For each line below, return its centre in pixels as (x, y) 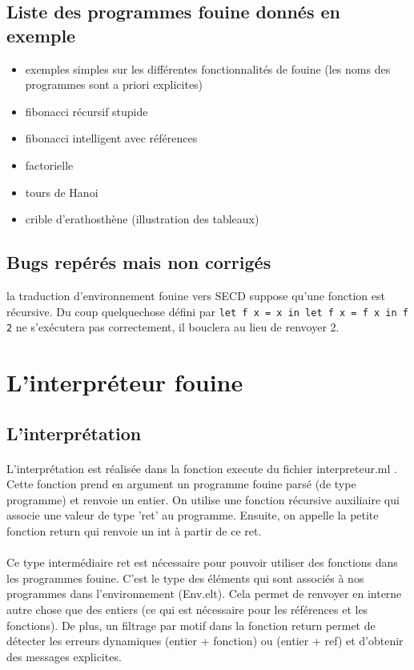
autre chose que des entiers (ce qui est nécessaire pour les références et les (187, 609)
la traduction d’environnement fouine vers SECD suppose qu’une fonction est (196, 295)
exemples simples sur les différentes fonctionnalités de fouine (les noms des (208, 68)
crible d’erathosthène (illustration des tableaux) (142, 219)
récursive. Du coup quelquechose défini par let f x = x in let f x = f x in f (207, 311)
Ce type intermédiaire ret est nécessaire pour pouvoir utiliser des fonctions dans (202, 562)
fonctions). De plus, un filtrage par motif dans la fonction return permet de (191, 625)
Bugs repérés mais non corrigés (139, 262)
